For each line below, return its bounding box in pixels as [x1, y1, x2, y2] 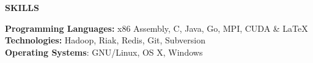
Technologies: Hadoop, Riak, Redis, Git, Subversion [5, 34, 205, 46]
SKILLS [5, 1, 39, 13]
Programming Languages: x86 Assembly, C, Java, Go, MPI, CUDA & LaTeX [5, 21, 308, 34]
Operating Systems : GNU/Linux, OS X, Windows [5, 45, 203, 58]
